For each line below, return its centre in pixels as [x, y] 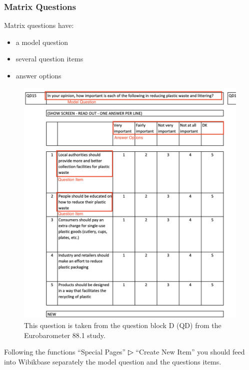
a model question [42, 42]
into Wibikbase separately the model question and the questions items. [113, 361]
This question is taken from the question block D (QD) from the [123, 325]
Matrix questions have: [39, 25]
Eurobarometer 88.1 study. [65, 335]
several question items [49, 59]
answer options [38, 75]
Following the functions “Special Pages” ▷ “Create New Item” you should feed [124, 352]
